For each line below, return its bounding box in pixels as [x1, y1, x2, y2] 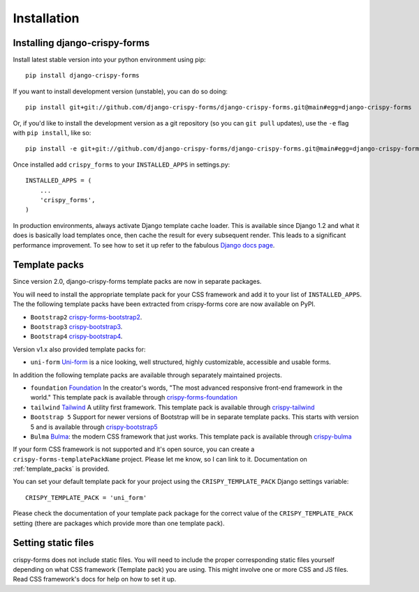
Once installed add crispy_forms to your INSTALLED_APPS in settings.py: [13, 160, 230, 169]
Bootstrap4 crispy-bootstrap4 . [30, 332, 123, 341]
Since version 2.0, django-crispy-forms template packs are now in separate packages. [13, 278, 262, 286]
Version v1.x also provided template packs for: [13, 345, 146, 354]
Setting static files [13, 537, 94, 549]
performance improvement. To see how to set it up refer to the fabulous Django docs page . [13, 241, 275, 249]
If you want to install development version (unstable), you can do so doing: [13, 87, 228, 96]
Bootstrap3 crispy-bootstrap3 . [30, 323, 123, 331]
